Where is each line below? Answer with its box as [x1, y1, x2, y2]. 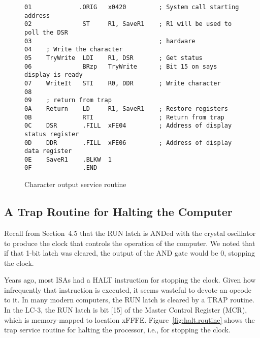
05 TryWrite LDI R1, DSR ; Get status [24, 54, 203, 62]
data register [24, 147, 72, 155]
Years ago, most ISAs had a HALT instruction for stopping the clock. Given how [4, 274, 256, 285]
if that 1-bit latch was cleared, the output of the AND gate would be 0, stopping [4, 248, 255, 258]
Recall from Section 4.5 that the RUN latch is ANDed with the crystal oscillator [4, 227, 256, 238]
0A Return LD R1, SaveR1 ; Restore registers [24, 105, 228, 112]
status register [24, 130, 79, 138]
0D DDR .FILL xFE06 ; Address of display [24, 139, 232, 146]
